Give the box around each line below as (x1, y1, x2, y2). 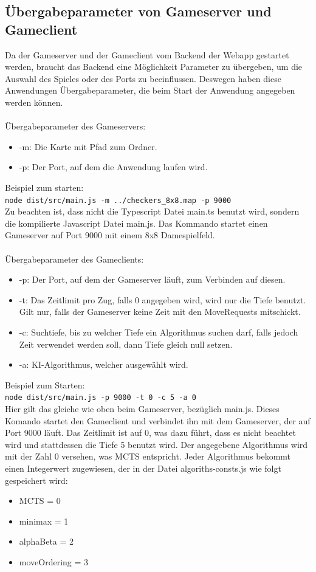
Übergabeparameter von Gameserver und (5, 2, 272, 21)
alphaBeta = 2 (19, 535, 74, 548)
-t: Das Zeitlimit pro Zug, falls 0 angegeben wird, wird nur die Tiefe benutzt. (19, 293, 306, 306)
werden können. (5, 95, 63, 108)
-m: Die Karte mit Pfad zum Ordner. (19, 140, 157, 153)
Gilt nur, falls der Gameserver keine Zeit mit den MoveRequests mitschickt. (19, 305, 301, 318)
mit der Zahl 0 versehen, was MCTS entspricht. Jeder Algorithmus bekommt (5, 450, 291, 463)
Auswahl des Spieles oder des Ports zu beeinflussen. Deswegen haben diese (5, 72, 281, 84)
